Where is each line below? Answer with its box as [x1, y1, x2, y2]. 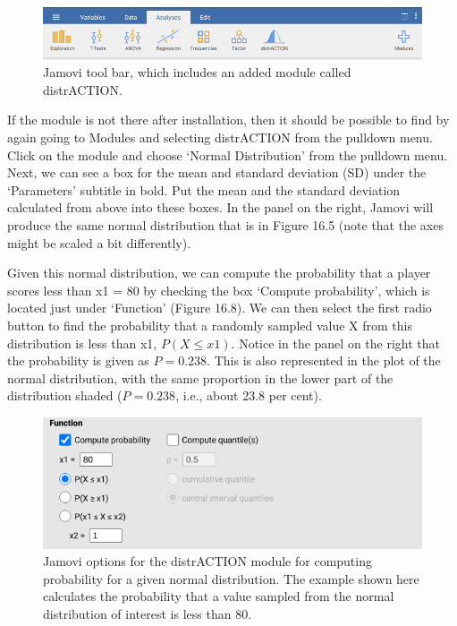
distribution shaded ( [7, 386, 123, 405]
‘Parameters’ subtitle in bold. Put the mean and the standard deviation [7, 180, 401, 199]
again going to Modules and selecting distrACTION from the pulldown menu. [7, 127, 433, 146]
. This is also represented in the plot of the [207, 351, 441, 370]
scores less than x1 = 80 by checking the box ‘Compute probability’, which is [7, 280, 430, 299]
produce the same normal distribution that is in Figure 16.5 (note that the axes [7, 215, 444, 234]
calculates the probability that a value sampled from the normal [43, 587, 394, 605]
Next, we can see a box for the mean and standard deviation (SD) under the [7, 163, 427, 182]
